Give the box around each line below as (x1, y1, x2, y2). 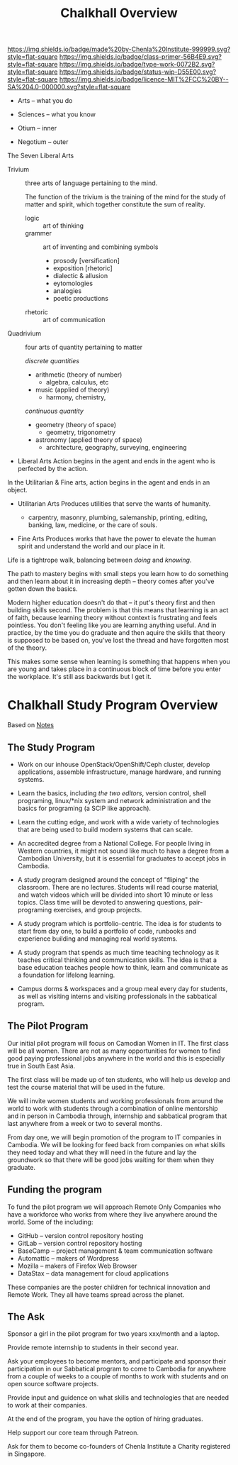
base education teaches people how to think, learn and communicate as (17, 963, 229, 971)
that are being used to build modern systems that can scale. (17, 825, 193, 834)
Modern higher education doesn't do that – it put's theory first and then (7, 598, 215, 607)
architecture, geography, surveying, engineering (45, 443, 187, 452)
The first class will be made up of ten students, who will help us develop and (7, 1075, 231, 1083)
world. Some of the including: (7, 1217, 93, 1226)
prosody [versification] (52, 257, 120, 265)
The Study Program (7, 741, 96, 753)
